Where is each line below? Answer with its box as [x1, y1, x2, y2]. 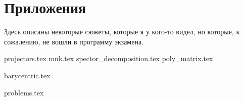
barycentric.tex [4, 70, 51, 80]
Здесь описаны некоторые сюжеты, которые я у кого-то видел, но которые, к [4, 26, 240, 37]
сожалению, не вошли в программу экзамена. [4, 36, 144, 46]
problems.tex [4, 87, 44, 97]
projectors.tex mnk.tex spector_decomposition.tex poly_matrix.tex [4, 53, 213, 64]
